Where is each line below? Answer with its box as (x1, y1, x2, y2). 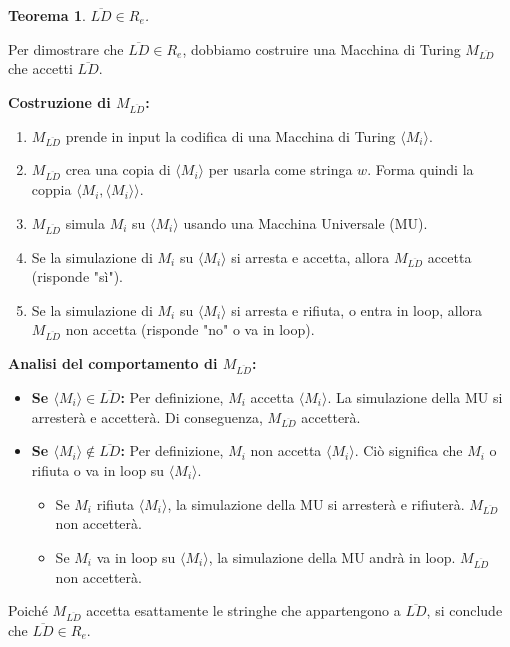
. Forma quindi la (367, 159, 474, 180)
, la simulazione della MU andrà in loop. (208, 546, 456, 567)
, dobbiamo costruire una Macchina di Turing (182, 38, 461, 59)
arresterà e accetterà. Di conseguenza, (31, 406, 263, 427)
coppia (31, 179, 72, 200)
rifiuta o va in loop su (31, 459, 165, 480)
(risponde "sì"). (31, 266, 123, 287)
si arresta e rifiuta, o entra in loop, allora (231, 299, 483, 320)
